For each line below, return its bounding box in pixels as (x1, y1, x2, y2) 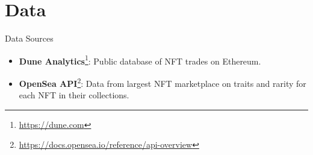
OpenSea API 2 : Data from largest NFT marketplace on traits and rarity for (19, 75, 306, 89)
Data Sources (5, 32, 54, 45)
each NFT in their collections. (19, 89, 129, 101)
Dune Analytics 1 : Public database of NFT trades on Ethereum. (19, 52, 261, 67)
